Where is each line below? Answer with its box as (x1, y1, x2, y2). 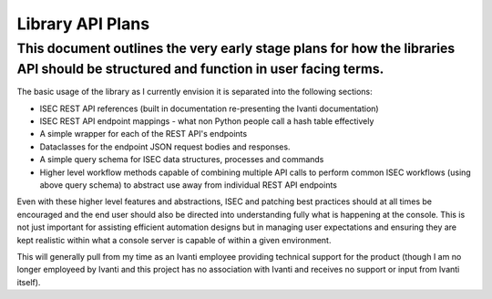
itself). (16, 276, 41, 287)
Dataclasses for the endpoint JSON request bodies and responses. (39, 141, 291, 152)
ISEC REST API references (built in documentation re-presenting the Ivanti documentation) (39, 103, 379, 114)
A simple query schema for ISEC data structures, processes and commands (39, 154, 324, 165)
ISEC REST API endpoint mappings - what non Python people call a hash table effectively (39, 116, 374, 127)
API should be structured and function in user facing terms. (16, 60, 384, 77)
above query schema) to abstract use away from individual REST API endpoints (39, 179, 337, 191)
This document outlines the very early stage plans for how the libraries (16, 40, 456, 57)
